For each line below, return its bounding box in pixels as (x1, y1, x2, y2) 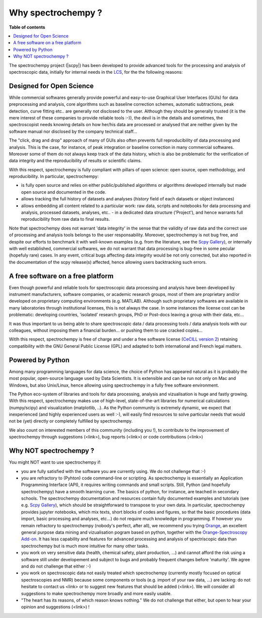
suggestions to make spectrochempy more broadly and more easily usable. (21, 590, 172, 596)
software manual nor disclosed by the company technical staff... (9, 129, 137, 134)
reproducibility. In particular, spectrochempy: (9, 174, 99, 179)
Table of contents (9, 24, 46, 30)
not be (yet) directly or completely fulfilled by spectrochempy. (9, 418, 133, 424)
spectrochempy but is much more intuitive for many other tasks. (21, 543, 149, 549)
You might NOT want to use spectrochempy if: (9, 459, 102, 465)
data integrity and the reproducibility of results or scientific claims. (9, 158, 142, 163)
